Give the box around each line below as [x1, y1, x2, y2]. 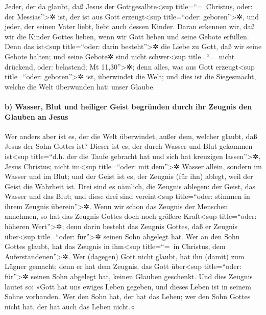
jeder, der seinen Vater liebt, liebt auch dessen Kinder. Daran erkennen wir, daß [5, 21, 255, 32]
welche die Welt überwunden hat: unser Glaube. [5, 81, 155, 92]
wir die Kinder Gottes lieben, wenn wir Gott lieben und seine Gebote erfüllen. [5, 31, 249, 41]
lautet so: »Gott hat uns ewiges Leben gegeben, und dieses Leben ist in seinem [5, 281, 251, 291]
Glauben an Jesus [5, 111, 68, 122]
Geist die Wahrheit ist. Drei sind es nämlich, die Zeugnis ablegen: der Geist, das [5, 181, 256, 191]
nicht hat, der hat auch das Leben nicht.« [5, 301, 135, 311]
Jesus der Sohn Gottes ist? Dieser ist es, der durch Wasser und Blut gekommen [5, 141, 253, 151]
